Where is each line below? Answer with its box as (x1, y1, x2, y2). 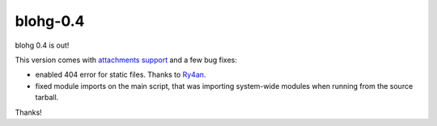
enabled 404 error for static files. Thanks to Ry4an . (35, 69, 206, 80)
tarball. (35, 93, 59, 103)
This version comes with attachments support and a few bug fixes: (15, 55, 238, 65)
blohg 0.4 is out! (15, 40, 70, 50)
